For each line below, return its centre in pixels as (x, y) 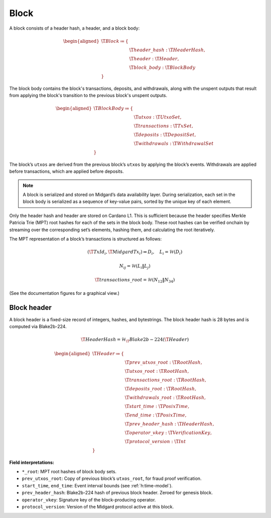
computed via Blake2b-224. (38, 327)
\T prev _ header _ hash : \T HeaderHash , (169, 424)
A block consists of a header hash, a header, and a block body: (75, 28)
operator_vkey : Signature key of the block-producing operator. (89, 499)
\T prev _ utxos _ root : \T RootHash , (164, 362)
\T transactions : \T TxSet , (163, 126)
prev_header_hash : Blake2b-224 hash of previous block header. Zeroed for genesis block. (117, 493)
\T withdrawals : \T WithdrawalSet (174, 144)
